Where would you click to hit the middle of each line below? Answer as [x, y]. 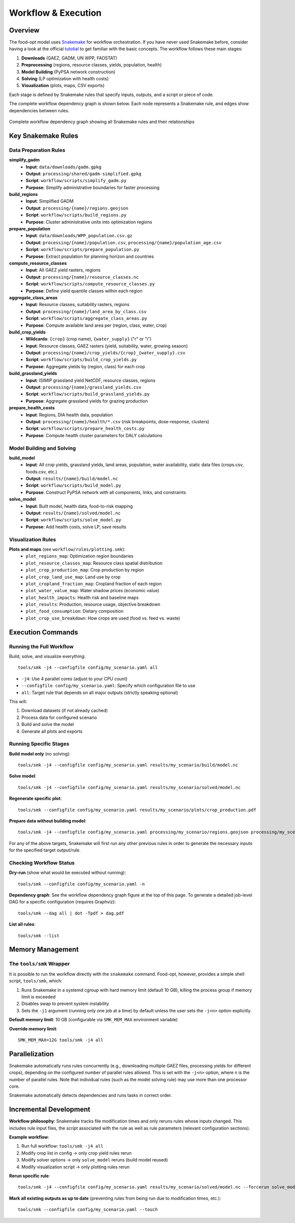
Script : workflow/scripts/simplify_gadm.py [76, 181]
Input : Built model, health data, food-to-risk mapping [79, 506]
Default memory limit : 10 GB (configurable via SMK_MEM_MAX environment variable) [93, 1020]
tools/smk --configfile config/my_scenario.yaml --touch [88, 1210]
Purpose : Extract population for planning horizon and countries [90, 256]
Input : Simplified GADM [50, 201]
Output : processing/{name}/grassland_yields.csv [84, 387]
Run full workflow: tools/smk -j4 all [62, 1146]
